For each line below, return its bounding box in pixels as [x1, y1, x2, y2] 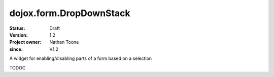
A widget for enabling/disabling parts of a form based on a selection [9, 55, 152, 61]
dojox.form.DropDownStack [9, 8, 130, 19]
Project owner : [9, 39, 42, 45]
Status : [9, 25, 25, 31]
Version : [9, 32, 28, 38]
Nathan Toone [49, 39, 79, 45]
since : [9, 46, 23, 52]
